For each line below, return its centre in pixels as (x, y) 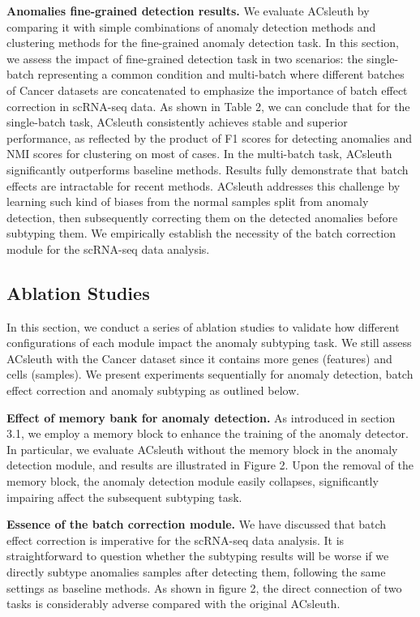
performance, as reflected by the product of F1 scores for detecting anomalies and (210, 137)
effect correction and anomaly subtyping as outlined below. (153, 390)
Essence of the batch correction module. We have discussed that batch (197, 524)
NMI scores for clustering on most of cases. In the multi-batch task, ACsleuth (199, 154)
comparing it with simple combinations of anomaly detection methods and (191, 26)
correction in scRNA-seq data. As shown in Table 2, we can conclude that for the (208, 106)
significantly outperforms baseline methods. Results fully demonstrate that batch (208, 169)
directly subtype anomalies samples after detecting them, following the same (196, 572)
